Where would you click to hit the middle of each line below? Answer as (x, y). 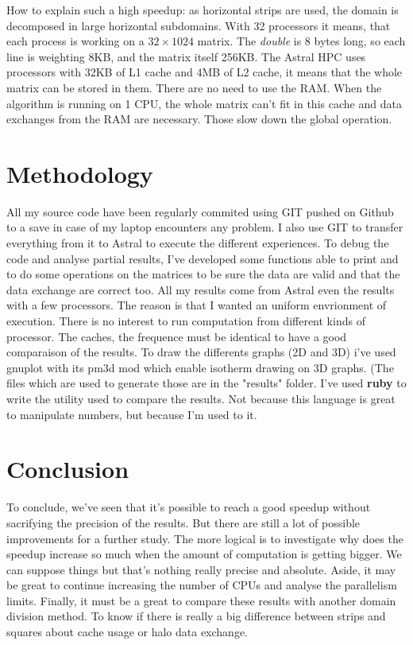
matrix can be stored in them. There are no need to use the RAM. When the (194, 87)
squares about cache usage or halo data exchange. (127, 632)
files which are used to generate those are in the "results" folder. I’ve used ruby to (206, 383)
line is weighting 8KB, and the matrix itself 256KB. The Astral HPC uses (186, 56)
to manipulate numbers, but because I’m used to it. (132, 414)
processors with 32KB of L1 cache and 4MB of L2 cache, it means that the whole (205, 72)
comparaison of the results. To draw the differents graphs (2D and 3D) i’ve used (201, 352)
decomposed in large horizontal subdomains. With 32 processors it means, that (199, 25)
